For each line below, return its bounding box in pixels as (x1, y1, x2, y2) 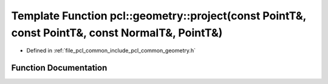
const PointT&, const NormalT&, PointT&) (11, 26, 223, 39)
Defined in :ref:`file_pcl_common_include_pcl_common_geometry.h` (26, 47, 196, 54)
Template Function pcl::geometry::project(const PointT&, (11, 9, 307, 22)
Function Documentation (11, 63, 108, 73)
